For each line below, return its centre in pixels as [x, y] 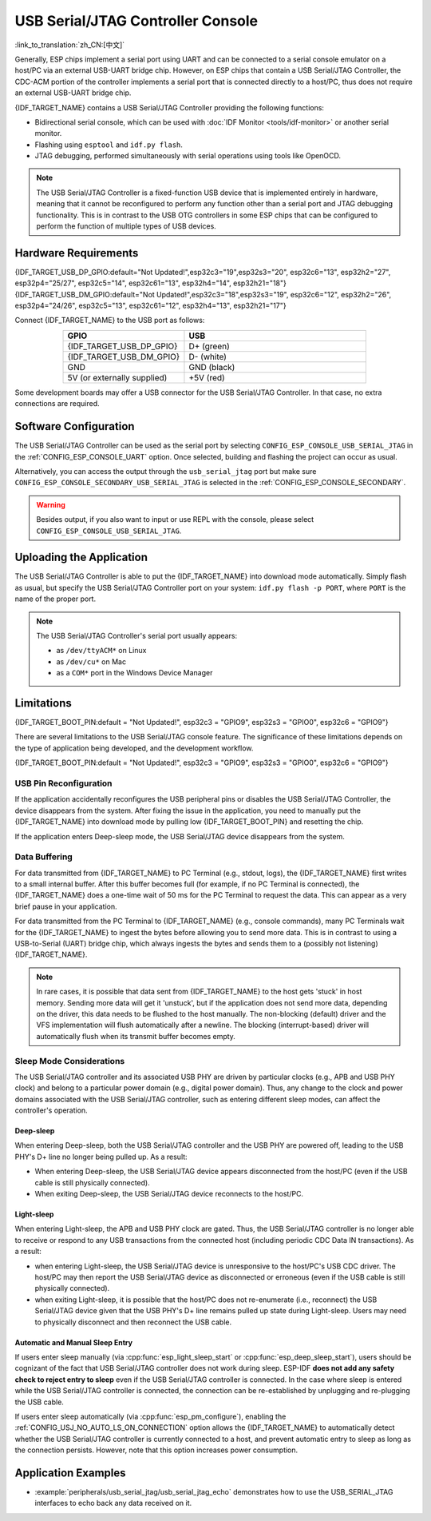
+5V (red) [207, 377]
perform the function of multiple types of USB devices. [127, 226]
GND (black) [212, 367]
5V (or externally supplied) [117, 377]
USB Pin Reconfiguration [63, 783]
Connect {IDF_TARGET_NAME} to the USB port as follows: [110, 321]
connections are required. [57, 404]
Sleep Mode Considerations [70, 1061]
